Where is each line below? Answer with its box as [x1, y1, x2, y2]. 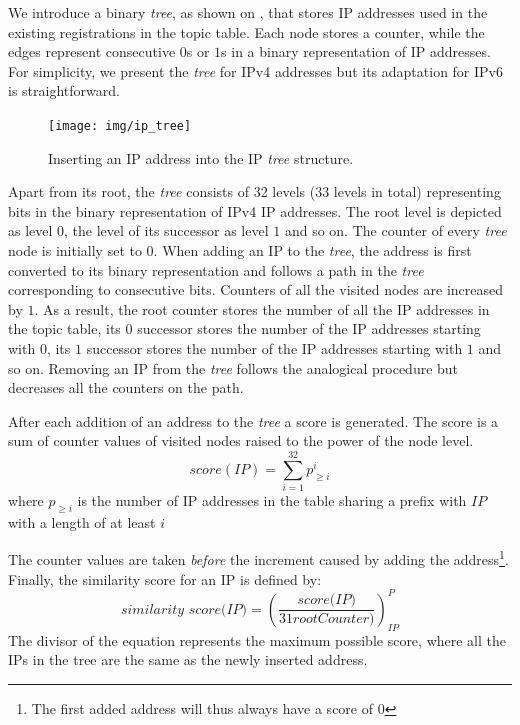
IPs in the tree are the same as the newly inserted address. [8, 649, 368, 670]
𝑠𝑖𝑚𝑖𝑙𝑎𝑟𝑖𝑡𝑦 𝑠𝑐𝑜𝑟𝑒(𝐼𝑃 [120, 602, 242, 617]
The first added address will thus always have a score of [31, 697, 374, 718]
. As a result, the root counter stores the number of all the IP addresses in [34, 298, 490, 319]
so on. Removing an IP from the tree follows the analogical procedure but [8, 357, 459, 378]
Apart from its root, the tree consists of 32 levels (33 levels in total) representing [8, 181, 501, 202]
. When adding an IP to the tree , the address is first [153, 240, 472, 260]
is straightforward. [8, 80, 120, 101]
